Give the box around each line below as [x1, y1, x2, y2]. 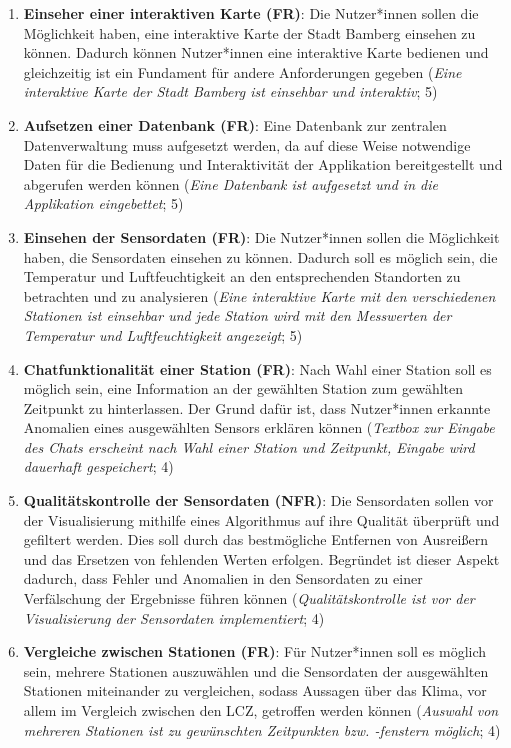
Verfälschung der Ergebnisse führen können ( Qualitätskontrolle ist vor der [23, 588, 475, 609]
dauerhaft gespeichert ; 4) [23, 456, 174, 477]
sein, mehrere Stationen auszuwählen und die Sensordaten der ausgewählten [23, 660, 489, 681]
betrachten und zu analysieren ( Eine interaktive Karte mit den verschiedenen [23, 285, 496, 306]
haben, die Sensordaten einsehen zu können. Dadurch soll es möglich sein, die [23, 246, 498, 267]
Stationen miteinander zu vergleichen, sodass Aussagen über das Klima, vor [23, 680, 487, 701]
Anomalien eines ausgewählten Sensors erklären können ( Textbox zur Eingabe [23, 417, 495, 438]
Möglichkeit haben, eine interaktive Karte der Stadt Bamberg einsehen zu [23, 22, 476, 43]
